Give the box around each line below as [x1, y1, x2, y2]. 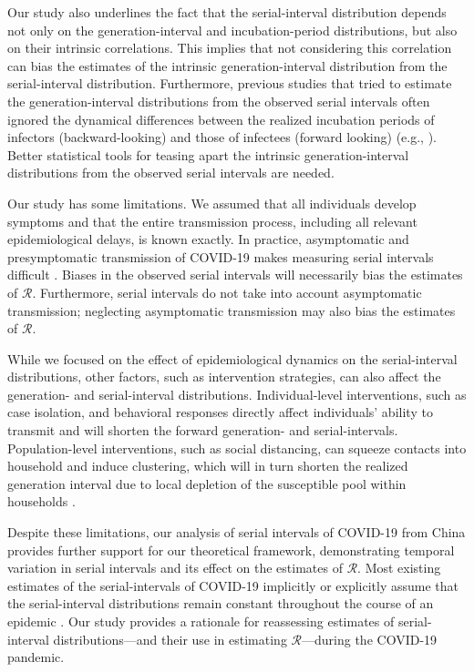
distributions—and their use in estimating [53, 629, 287, 648]
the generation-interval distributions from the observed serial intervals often [7, 91, 430, 110]
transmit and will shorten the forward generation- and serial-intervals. [7, 421, 398, 440]
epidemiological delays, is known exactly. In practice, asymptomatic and [7, 229, 409, 249]
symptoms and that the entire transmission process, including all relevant [7, 211, 417, 230]
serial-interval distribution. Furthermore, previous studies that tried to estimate [7, 74, 452, 93]
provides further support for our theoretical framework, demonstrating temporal [7, 540, 455, 559]
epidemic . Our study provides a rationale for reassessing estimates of [7, 612, 395, 630]
